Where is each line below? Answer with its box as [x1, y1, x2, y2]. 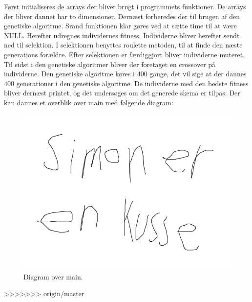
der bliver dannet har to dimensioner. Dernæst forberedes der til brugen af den [4, 11, 240, 21]
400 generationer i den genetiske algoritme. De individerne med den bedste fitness [4, 78, 249, 88]
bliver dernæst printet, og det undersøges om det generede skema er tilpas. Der [4, 88, 240, 98]
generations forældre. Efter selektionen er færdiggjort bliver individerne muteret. [4, 49, 245, 59]
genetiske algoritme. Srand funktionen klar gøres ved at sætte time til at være [4, 21, 237, 31]
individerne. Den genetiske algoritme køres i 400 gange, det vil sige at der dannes [4, 69, 247, 79]
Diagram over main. [23, 272, 83, 282]
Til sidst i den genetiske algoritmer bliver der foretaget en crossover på [4, 59, 216, 69]
